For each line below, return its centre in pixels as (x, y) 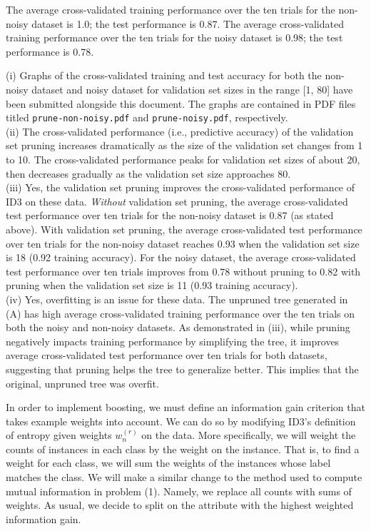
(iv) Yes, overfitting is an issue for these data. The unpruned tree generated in (177, 299)
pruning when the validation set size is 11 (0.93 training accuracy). (152, 285)
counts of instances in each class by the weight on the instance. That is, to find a (183, 449)
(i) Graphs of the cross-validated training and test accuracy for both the (164, 75)
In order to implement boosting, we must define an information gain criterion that (185, 407)
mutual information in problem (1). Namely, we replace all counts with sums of (179, 491)
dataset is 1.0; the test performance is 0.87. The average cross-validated (188, 23)
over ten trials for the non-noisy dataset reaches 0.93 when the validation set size (183, 243)
